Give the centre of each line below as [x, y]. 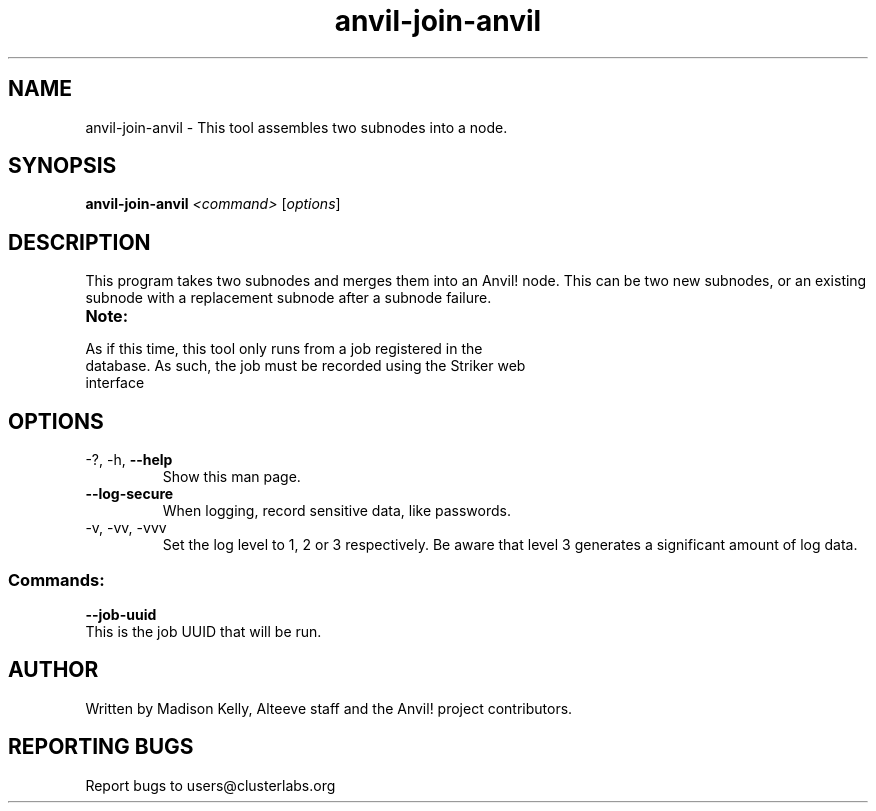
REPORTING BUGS [101, 747]
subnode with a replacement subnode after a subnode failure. [288, 298]
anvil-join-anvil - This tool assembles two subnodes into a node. [296, 127]
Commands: [56, 579]
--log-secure [129, 494]
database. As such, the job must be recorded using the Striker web [305, 366]
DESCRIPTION [79, 242]
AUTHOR [53, 670]
